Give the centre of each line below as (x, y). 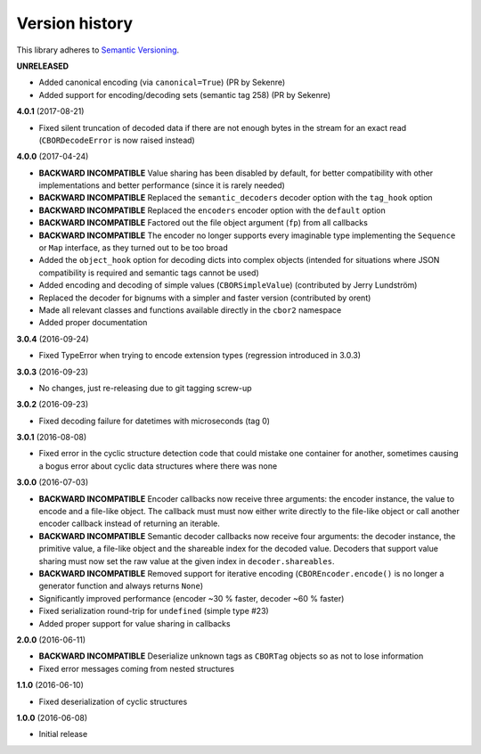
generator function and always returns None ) (121, 586)
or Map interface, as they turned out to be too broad (133, 248)
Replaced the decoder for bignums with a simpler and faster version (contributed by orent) (205, 298)
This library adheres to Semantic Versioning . (98, 50)
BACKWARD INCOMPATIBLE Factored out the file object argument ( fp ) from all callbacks (204, 223)
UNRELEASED (43, 66)
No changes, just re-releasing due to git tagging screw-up (146, 388)
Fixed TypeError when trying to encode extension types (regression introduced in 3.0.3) (200, 356)
